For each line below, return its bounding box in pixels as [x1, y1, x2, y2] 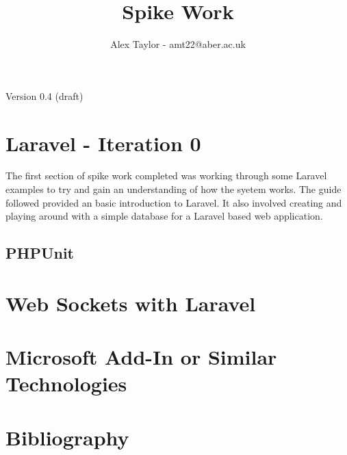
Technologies [5, 369, 127, 398]
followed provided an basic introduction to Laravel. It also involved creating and [5, 195, 342, 209]
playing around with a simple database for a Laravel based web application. [5, 209, 323, 223]
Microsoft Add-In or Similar [5, 343, 277, 371]
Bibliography [5, 423, 129, 451]
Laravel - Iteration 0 [5, 129, 201, 157]
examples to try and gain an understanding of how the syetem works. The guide [5, 182, 342, 196]
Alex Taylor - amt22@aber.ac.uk [110, 37, 246, 51]
